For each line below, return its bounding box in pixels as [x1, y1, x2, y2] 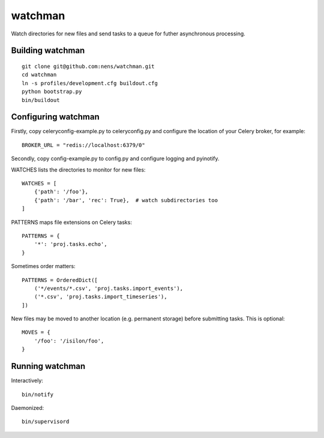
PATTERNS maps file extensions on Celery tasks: [11, 218, 132, 226]
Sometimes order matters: [11, 263, 76, 270]
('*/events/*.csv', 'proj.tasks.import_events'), [34, 285, 183, 292]
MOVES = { [22, 329, 50, 336]
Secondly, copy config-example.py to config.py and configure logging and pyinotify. [11, 155, 220, 162]
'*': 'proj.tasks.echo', [34, 241, 107, 248]
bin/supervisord [22, 418, 70, 425]
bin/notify [22, 391, 54, 398]
